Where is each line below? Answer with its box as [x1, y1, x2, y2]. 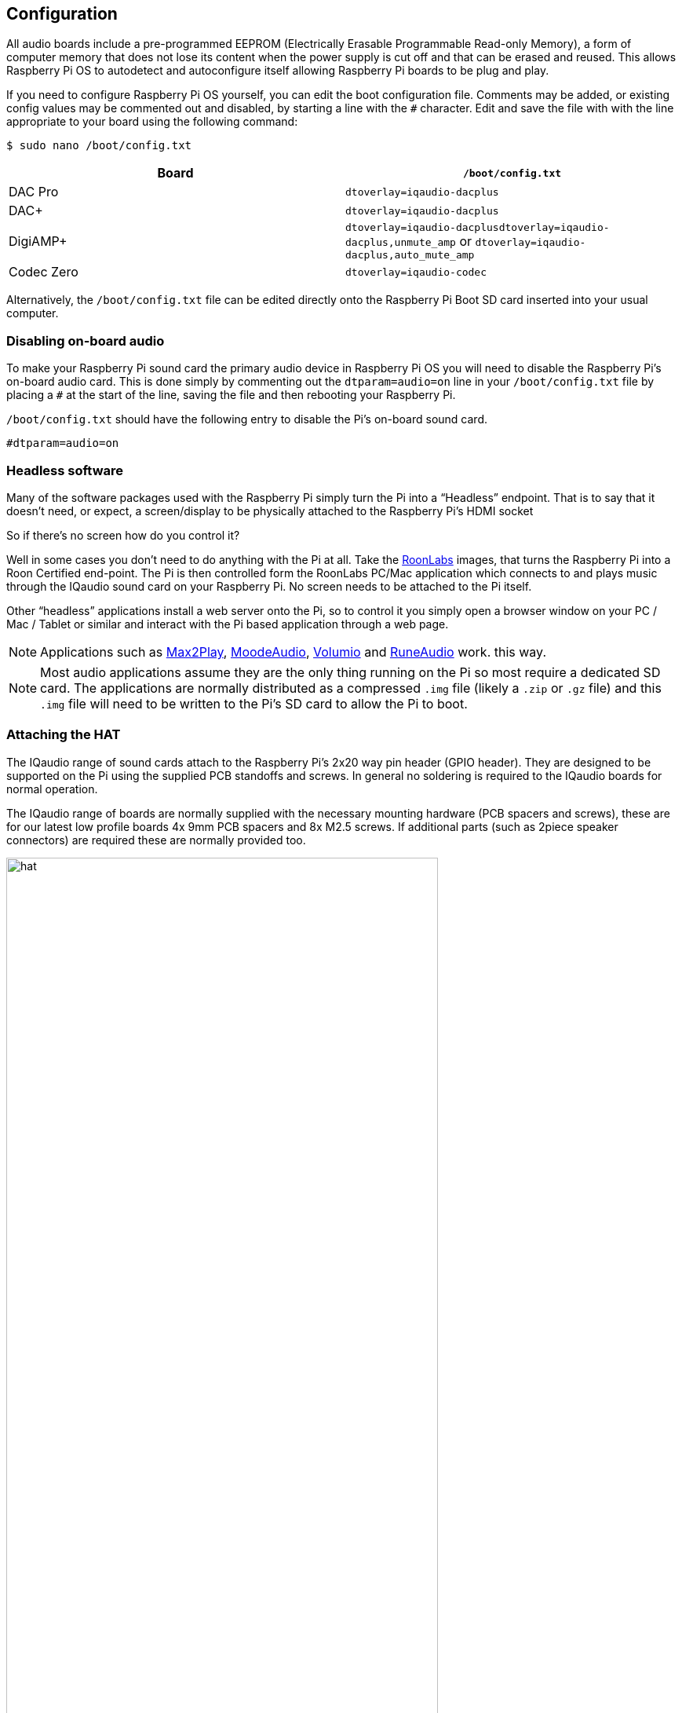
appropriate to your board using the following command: [6, 115, 298, 129]
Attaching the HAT [6, 727, 121, 743]
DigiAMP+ [9, 233, 67, 250]
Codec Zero [9, 264, 78, 280]
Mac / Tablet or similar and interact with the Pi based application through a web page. [6, 617, 449, 631]
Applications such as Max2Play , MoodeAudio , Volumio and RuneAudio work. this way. [40, 643, 547, 660]
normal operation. [6, 781, 98, 796]
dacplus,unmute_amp [345, 236, 456, 249]
